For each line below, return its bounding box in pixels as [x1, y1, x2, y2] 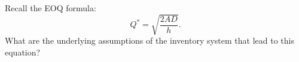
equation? [5, 45, 41, 58]
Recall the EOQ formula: [5, 2, 96, 14]
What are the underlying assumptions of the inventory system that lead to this [5, 34, 294, 47]
